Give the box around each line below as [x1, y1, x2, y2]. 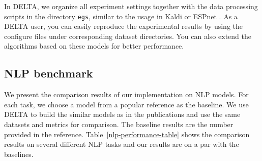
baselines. [4, 148, 34, 159]
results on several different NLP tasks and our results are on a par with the [4, 139, 239, 149]
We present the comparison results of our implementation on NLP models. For [4, 89, 249, 100]
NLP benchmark [4, 65, 93, 81]
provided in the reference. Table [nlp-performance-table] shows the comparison [4, 129, 250, 139]
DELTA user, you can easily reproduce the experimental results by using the [4, 21, 243, 31]
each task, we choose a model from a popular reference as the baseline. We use [4, 99, 249, 109]
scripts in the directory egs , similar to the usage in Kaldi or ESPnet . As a [4, 11, 238, 21]
